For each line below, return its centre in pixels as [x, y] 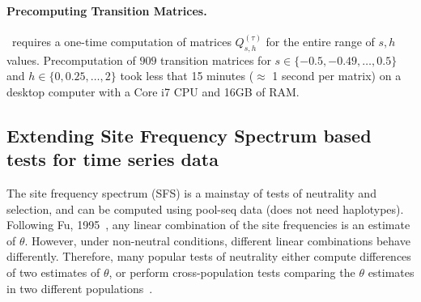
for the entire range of [320, 41]
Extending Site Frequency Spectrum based [189, 135]
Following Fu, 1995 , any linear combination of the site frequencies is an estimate [208, 225]
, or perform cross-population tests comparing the [232, 272]
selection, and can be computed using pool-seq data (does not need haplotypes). [205, 208]
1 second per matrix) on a [337, 76]
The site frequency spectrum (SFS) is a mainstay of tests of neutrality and [191, 192]
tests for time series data [113, 159]
